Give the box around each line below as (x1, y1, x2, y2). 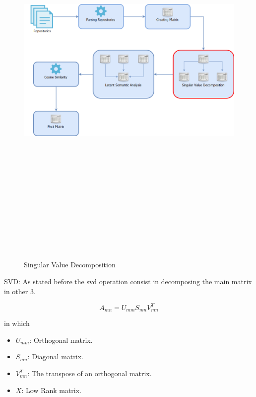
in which (4, 318, 30, 328)
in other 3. (4, 286, 36, 296)
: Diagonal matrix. (27, 351, 83, 362)
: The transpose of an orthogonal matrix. (27, 368, 152, 378)
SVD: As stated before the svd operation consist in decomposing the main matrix (4, 276, 252, 287)
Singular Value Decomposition (24, 259, 116, 270)
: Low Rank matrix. (21, 385, 81, 395)
